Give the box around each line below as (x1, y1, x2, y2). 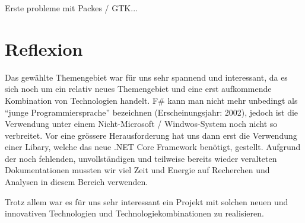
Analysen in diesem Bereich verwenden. (5, 176, 148, 188)
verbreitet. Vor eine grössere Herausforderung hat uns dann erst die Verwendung (5, 129, 297, 141)
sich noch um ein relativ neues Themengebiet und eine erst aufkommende (5, 82, 272, 95)
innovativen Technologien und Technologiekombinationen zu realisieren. (5, 207, 264, 219)
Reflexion (5, 36, 83, 60)
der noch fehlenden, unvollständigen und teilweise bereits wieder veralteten (5, 152, 277, 164)
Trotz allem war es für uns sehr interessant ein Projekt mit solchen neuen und (5, 195, 288, 208)
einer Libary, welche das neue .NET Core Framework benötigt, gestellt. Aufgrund (5, 141, 301, 153)
